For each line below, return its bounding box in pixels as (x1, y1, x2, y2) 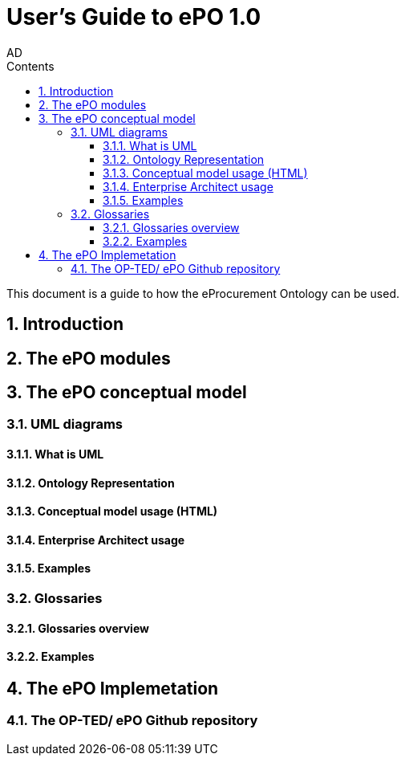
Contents (6, 59, 55, 73)
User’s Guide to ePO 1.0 (6, 3, 261, 31)
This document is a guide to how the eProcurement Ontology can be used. (6, 286, 400, 300)
